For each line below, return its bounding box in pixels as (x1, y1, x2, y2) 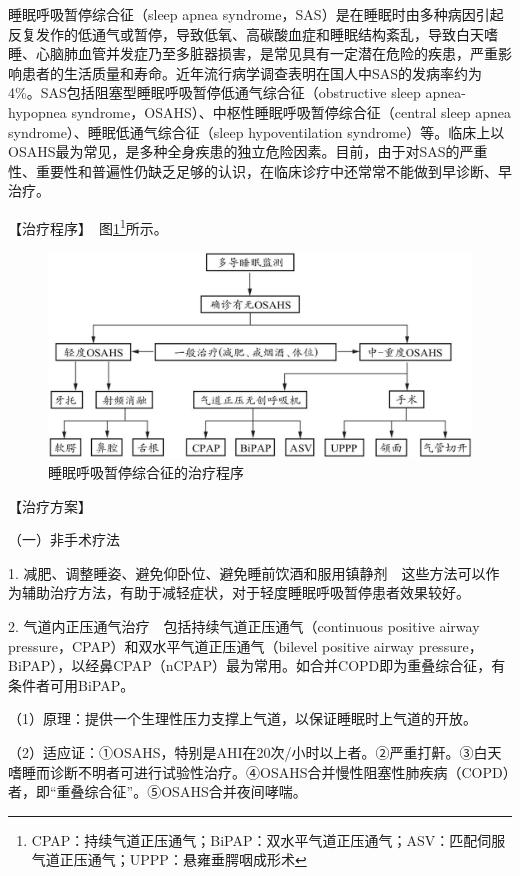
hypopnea (8, 101, 67, 122)
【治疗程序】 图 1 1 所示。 (8, 214, 168, 238)
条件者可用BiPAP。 (8, 674, 135, 695)
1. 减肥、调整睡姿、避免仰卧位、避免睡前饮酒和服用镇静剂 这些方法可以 (8, 562, 486, 583)
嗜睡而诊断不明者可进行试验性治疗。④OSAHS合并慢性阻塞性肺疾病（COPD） (8, 761, 510, 782)
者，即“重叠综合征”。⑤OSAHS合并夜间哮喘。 (8, 781, 307, 802)
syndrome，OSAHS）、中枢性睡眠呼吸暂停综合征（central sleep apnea (71, 101, 512, 122)
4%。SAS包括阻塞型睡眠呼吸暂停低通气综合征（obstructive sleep (8, 82, 421, 103)
